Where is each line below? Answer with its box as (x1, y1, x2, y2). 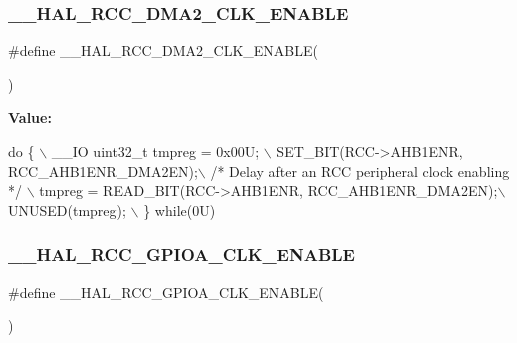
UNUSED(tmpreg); (8, 199, 126, 220)
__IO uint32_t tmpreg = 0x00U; (51, 141, 260, 161)
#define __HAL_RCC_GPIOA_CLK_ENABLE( (8, 281, 324, 302)
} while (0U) (143, 199, 216, 220)
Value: (8, 107, 52, 128)
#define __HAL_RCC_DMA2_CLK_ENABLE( (8, 40, 318, 61)
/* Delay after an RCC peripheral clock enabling (210, 160, 510, 181)
